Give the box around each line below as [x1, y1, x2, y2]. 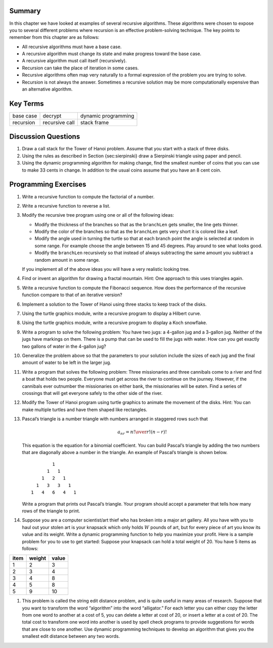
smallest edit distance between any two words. [22, 633, 120, 639]
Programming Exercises [9, 180, 86, 189]
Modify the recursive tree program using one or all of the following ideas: [22, 212, 174, 218]
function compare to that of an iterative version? [22, 292, 122, 298]
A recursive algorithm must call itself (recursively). [22, 58, 127, 64]
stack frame [80, 119, 109, 126]
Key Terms [9, 99, 44, 108]
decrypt [42, 112, 62, 119]
